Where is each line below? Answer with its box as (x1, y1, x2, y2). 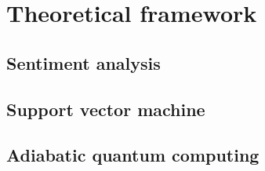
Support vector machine (6, 96, 205, 121)
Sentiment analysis (6, 50, 161, 75)
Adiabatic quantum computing (6, 143, 260, 167)
